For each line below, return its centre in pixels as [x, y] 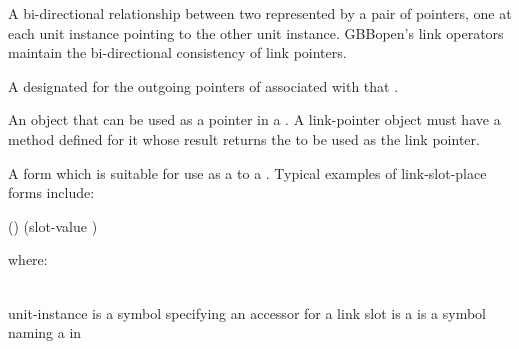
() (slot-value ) [53, 225]
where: [28, 259]
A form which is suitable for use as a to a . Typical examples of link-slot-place [247, 172]
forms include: [51, 192]
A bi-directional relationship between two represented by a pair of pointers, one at [260, 13]
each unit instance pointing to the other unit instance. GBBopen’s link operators [256, 32]
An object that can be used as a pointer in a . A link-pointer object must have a [254, 119]
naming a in [45, 332]
